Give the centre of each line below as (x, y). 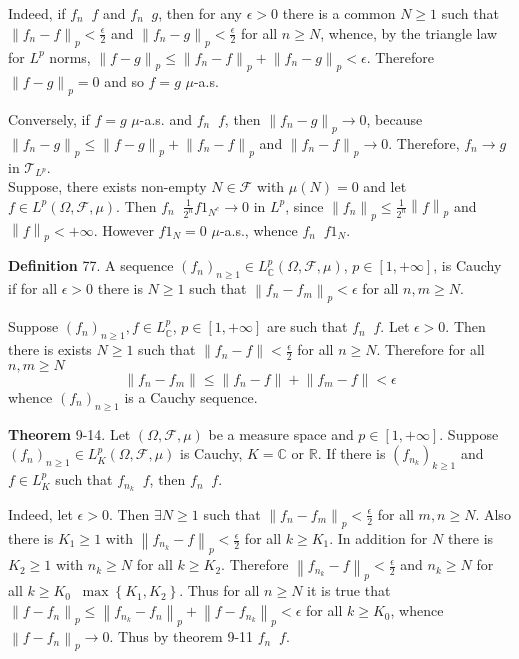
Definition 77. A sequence (91, 265)
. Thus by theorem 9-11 (181, 636)
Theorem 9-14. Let (69, 433)
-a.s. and (165, 118)
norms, (70, 56)
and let (385, 186)
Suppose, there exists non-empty (107, 186)
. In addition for (378, 538)
